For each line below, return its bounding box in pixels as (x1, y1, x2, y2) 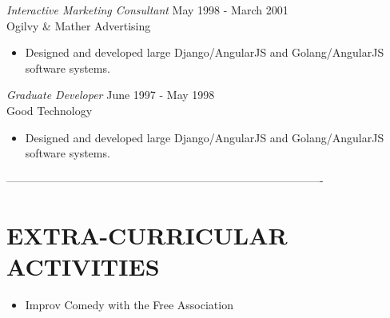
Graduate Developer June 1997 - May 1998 (6, 86, 215, 103)
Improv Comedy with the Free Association (25, 296, 233, 312)
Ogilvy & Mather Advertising (6, 17, 151, 34)
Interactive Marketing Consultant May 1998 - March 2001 (6, 2, 289, 18)
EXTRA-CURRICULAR (6, 218, 288, 251)
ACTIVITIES (6, 249, 160, 282)
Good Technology (6, 101, 93, 118)
